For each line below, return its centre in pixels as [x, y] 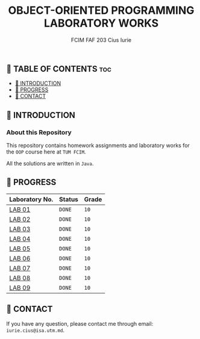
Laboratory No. [31, 199]
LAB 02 [20, 219]
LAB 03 [20, 229]
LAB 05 [20, 249]
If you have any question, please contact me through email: [80, 323]
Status [69, 199]
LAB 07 [20, 268]
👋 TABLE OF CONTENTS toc [59, 69]
